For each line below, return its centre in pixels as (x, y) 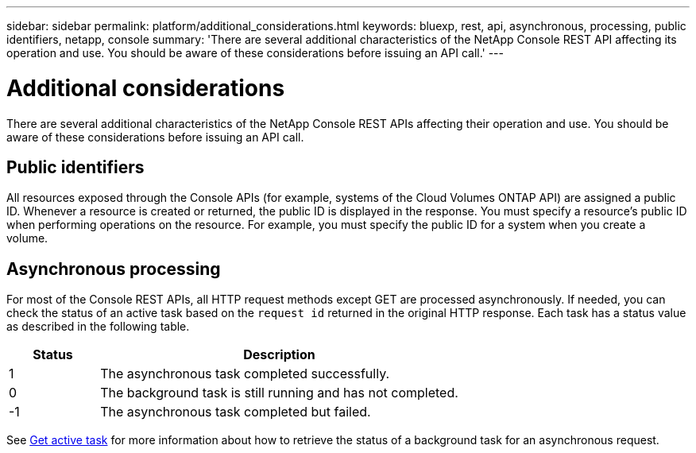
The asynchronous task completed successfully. (245, 374)
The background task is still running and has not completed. (279, 393)
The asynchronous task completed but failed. (236, 412)
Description (279, 355)
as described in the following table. (98, 327)
